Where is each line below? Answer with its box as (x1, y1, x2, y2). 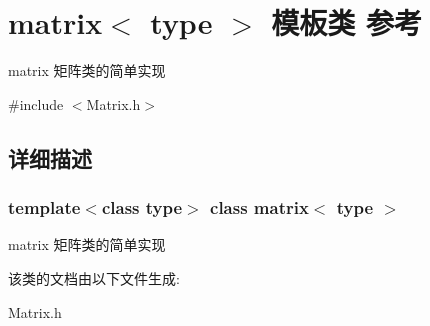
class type (101, 195, 183, 220)
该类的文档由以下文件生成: (8, 267, 180, 288)
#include (8, 93, 64, 114)
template (8, 195, 81, 220)
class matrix (210, 195, 309, 220)
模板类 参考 (271, 2, 422, 43)
